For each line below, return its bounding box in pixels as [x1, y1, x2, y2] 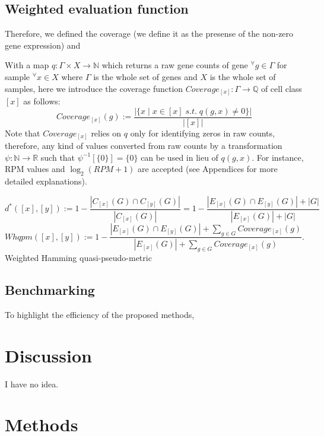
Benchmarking [5, 281, 95, 299]
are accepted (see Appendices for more [138, 163, 278, 175]
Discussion [5, 343, 92, 367]
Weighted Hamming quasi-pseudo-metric [5, 252, 152, 264]
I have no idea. [5, 377, 59, 390]
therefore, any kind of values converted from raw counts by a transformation [5, 139, 282, 152]
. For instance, [252, 151, 304, 163]
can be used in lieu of [141, 151, 218, 163]
